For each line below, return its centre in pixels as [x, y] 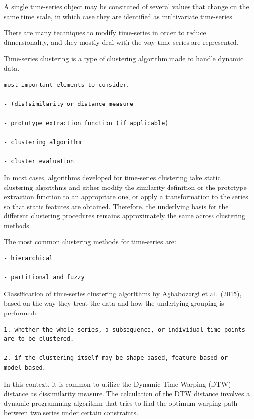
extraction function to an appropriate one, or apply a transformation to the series [126, 197]
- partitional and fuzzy [44, 278]
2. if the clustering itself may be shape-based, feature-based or [116, 358]
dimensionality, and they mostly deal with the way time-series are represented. [121, 42]
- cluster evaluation [39, 161]
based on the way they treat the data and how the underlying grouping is [114, 303]
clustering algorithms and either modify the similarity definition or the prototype [125, 187]
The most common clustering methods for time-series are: [90, 241]
